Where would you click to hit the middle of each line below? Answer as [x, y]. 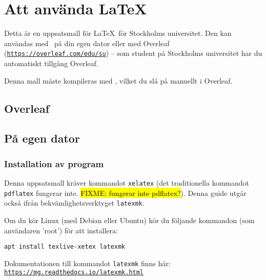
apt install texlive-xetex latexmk [65, 247]
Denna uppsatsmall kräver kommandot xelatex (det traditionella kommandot [127, 182]
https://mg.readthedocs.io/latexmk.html [74, 273]
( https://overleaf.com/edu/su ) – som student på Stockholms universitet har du [133, 53]
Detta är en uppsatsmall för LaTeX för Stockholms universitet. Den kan [118, 33]
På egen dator [42, 138]
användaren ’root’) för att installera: [61, 230]
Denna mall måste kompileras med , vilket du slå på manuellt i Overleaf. [118, 80]
